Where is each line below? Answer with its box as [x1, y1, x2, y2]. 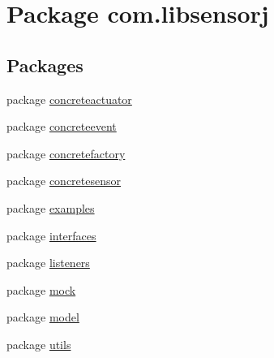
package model [6, 308, 79, 326]
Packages [6, 52, 83, 77]
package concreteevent [6, 118, 117, 135]
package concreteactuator [6, 90, 132, 107]
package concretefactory [6, 144, 126, 162]
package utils [6, 335, 71, 352]
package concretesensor [6, 172, 121, 189]
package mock [6, 281, 76, 298]
